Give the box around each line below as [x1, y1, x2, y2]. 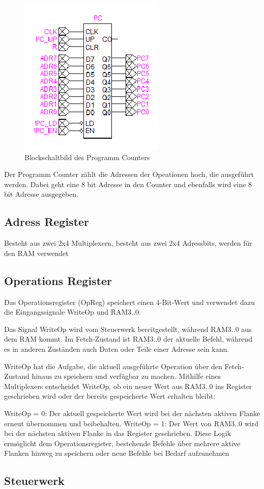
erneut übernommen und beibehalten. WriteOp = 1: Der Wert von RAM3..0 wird [4, 418, 259, 428]
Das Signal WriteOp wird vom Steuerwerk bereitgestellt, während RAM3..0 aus [4, 323, 252, 334]
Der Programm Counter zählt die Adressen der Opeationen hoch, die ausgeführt [4, 169, 254, 179]
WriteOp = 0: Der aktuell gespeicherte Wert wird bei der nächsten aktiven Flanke [4, 407, 260, 418]
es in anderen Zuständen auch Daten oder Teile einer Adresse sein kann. [4, 343, 229, 354]
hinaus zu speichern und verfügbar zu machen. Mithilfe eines [32, 371, 221, 381]
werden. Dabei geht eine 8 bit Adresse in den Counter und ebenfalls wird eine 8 [4, 178, 252, 189]
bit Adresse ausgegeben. [4, 189, 79, 199]
